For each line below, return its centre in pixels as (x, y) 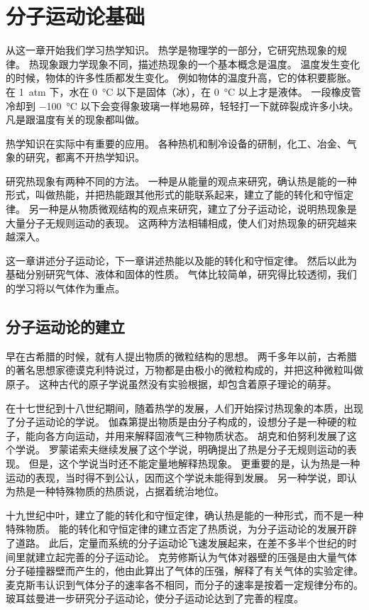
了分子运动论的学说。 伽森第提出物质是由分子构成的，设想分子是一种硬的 (176, 422)
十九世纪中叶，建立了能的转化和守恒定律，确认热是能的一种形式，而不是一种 (184, 515)
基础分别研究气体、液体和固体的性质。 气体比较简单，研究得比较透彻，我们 (181, 274)
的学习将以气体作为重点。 (65, 288)
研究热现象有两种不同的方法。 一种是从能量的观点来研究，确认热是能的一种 (181, 181)
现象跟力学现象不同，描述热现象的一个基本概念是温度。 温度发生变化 (199, 63)
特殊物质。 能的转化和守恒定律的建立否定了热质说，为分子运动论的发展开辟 (181, 529)
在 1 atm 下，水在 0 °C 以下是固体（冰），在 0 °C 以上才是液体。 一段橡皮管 (183, 91)
